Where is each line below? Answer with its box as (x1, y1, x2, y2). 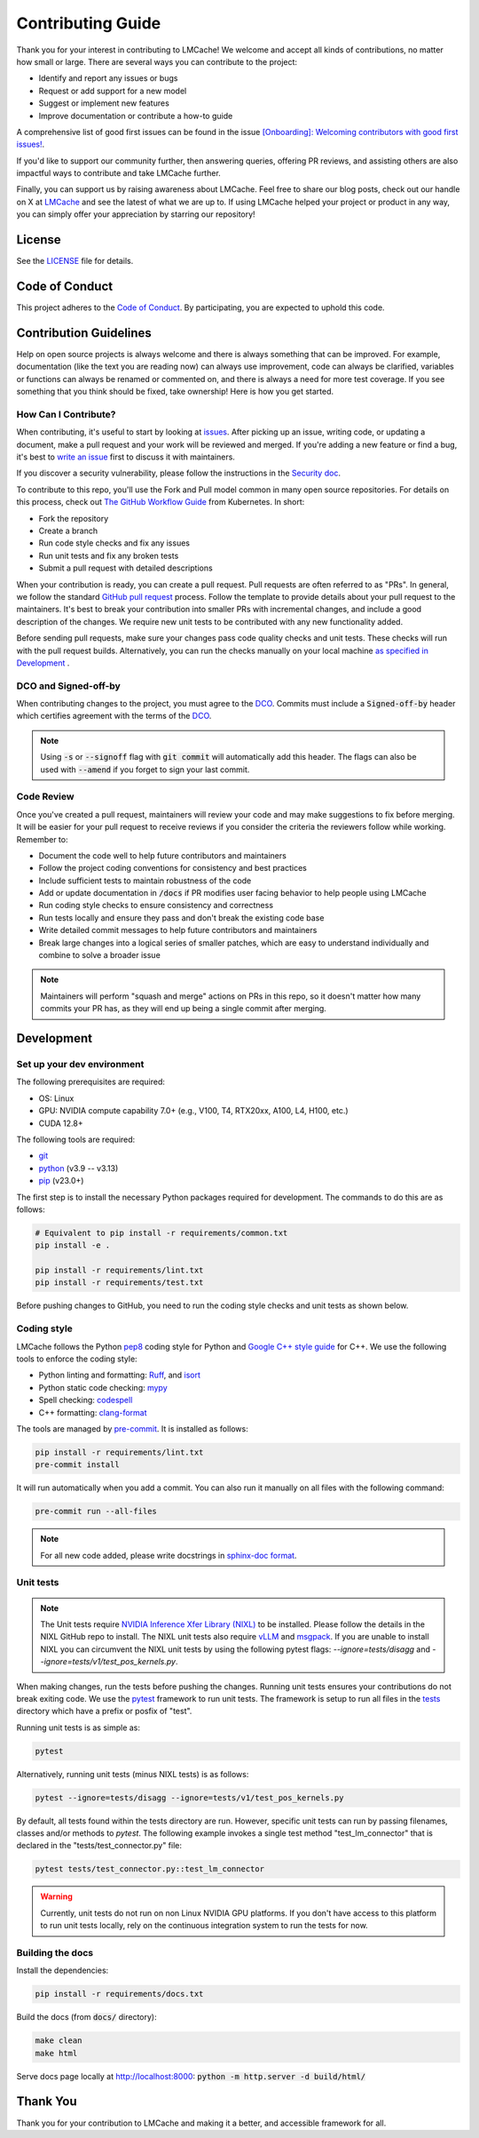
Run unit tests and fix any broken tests (38, 550, 179, 561)
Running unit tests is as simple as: (16, 1722, 141, 1733)
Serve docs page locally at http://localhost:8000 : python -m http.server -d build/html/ (16, 2070, 366, 2081)
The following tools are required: (16, 1134, 136, 1145)
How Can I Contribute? (16, 408, 116, 420)
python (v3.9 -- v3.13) (38, 1162, 119, 1173)
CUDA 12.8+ (38, 1118, 83, 1129)
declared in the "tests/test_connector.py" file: (16, 1840, 182, 1851)
